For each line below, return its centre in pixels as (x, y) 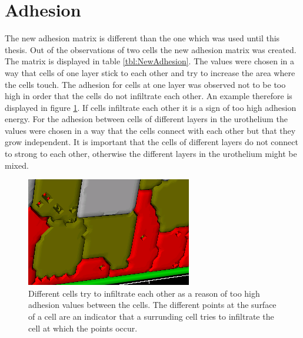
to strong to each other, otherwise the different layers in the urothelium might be (151, 154)
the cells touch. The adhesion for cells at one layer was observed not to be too (145, 84)
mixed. (17, 165)
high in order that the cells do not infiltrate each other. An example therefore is (149, 96)
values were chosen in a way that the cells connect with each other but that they (150, 130)
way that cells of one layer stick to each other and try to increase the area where (150, 72)
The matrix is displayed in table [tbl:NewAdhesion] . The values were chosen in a (150, 61)
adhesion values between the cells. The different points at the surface (152, 305)
